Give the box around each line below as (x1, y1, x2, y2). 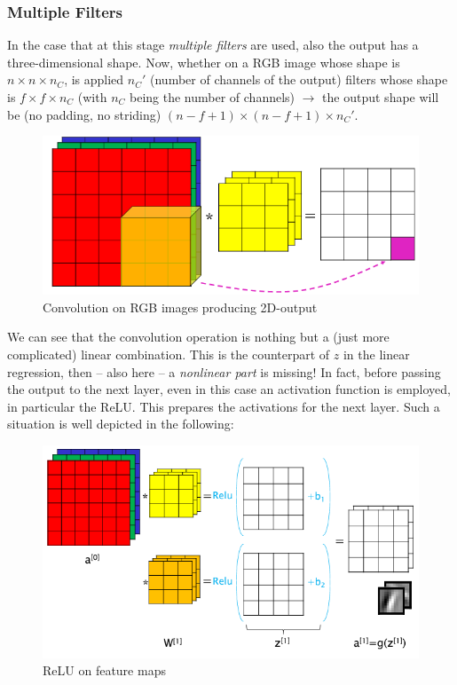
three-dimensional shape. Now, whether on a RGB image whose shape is (7, 52, 400, 71)
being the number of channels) (130, 88, 295, 106)
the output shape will (322, 88, 439, 106)
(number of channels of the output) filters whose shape (150, 70, 448, 89)
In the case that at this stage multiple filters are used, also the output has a (7, 35, 419, 54)
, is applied (64, 70, 124, 89)
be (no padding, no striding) (7, 105, 162, 123)
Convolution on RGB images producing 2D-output (43, 297, 318, 316)
